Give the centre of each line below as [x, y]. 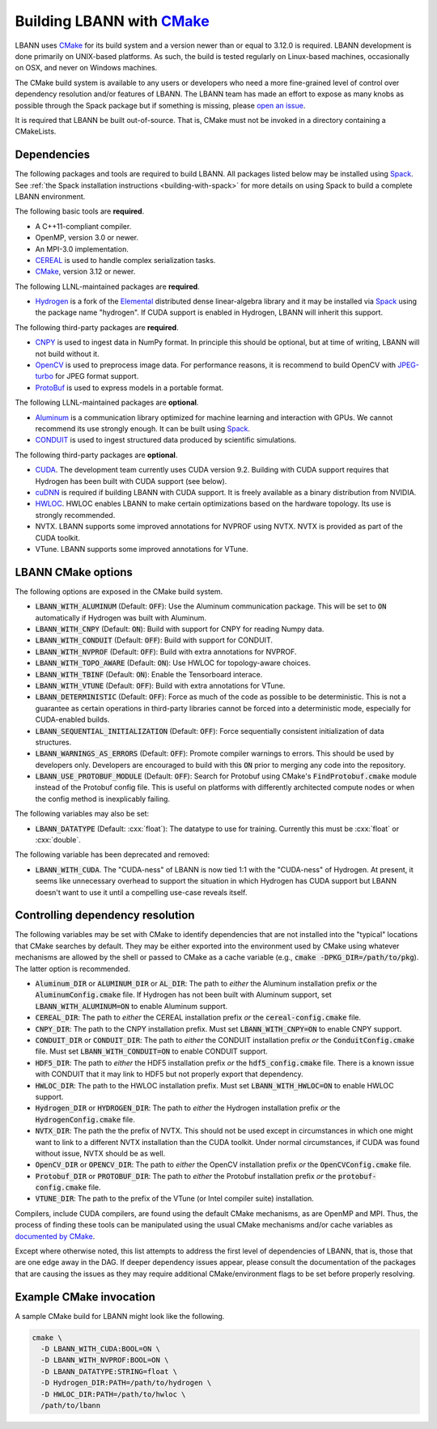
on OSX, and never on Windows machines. [86, 68]
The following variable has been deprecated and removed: [112, 854]
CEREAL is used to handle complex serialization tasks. [125, 260]
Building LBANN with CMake [112, 21]
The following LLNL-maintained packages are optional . [107, 403]
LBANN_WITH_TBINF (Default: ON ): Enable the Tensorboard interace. [149, 674]
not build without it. [68, 354]
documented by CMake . [55, 1236]
